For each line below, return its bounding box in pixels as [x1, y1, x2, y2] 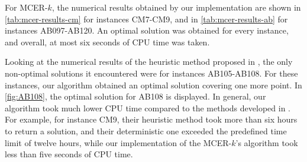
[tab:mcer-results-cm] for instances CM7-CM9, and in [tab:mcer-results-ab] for [5, 12, 288, 25]
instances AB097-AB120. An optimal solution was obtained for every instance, [5, 24, 289, 37]
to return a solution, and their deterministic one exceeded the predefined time [5, 124, 287, 137]
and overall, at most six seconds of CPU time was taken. [5, 35, 210, 48]
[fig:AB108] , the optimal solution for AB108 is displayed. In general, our [5, 90, 266, 103]
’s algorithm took [235, 136, 298, 148]
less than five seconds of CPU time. [5, 148, 133, 160]
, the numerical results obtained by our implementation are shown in [51, 1, 301, 13]
